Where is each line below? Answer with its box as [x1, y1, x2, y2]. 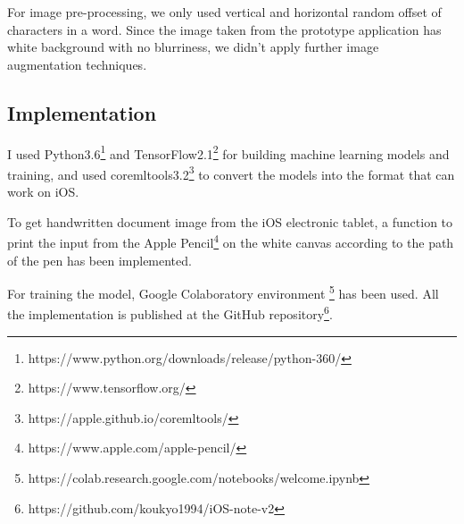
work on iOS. [7, 182, 79, 201]
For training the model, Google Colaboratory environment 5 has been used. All [7, 282, 439, 302]
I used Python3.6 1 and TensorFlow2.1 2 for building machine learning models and [7, 141, 450, 163]
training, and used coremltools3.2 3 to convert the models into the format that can [7, 162, 455, 183]
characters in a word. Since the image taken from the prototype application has [7, 20, 442, 38]
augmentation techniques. [7, 55, 147, 73]
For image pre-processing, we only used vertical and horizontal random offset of [7, 3, 442, 21]
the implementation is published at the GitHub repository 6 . [7, 302, 333, 324]
